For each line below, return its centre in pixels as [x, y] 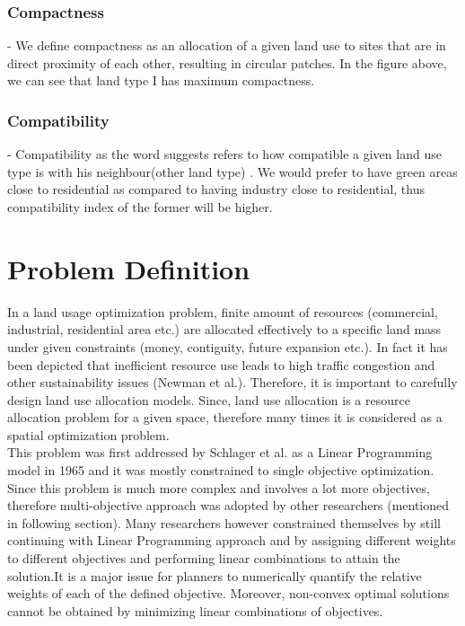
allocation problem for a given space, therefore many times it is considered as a [225, 417]
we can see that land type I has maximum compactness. [161, 80]
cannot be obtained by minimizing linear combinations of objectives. [195, 610]
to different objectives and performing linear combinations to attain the [204, 558]
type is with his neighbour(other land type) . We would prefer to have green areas [232, 171]
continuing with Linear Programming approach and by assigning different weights [232, 540]
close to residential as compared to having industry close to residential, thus [216, 189]
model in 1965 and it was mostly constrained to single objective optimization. [221, 470]
